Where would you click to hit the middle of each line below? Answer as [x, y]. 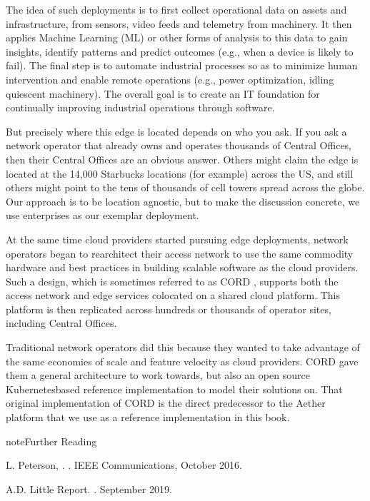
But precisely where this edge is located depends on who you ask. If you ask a [176, 131]
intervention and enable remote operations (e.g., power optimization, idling [170, 79]
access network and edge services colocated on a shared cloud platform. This [173, 295]
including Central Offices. [61, 323]
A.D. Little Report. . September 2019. [89, 489]
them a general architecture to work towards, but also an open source [158, 375]
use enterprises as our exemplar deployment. [102, 215]
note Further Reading [51, 441]
